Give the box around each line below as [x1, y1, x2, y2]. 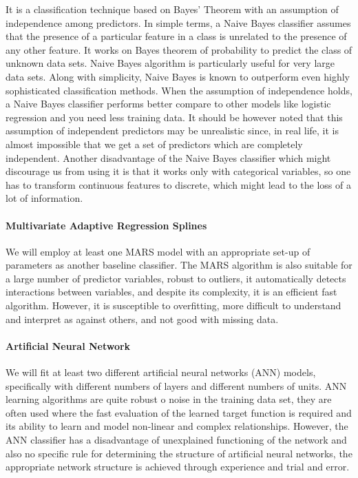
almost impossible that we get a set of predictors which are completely [6, 136, 303, 151]
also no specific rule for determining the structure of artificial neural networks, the [6, 446, 352, 460]
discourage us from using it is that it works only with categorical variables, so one [6, 164, 351, 178]
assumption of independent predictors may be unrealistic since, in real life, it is [6, 123, 339, 138]
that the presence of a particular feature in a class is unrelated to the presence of [6, 29, 347, 43]
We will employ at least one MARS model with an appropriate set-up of [6, 244, 310, 258]
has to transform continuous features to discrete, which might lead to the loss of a [6, 177, 351, 191]
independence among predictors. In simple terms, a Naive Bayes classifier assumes [6, 15, 351, 30]
